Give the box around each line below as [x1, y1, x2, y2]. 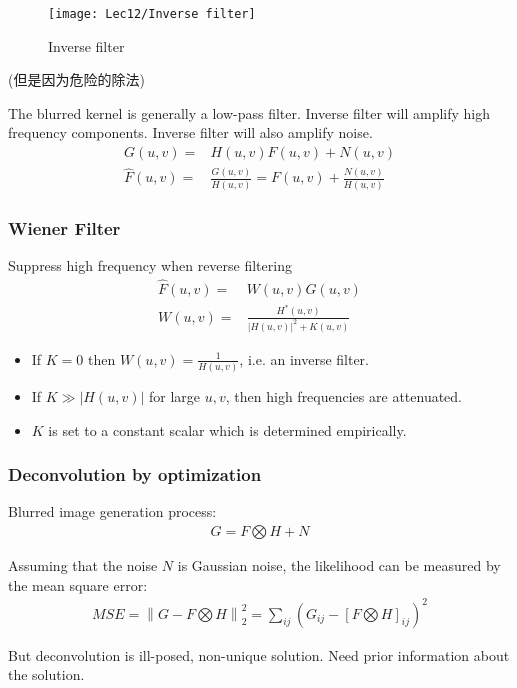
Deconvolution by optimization [8, 462, 262, 487]
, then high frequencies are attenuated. [225, 385, 463, 406]
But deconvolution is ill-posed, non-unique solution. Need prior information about [8, 644, 510, 665]
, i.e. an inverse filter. [239, 348, 369, 369]
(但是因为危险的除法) [8, 69, 145, 90]
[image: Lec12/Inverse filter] [48, 7, 256, 21]
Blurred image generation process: [8, 501, 217, 522]
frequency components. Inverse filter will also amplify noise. [8, 122, 373, 143]
